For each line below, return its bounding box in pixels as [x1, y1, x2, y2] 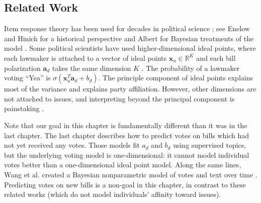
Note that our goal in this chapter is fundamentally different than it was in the [4, 120, 247, 130]
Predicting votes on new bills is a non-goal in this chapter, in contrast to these [4, 179, 246, 189]
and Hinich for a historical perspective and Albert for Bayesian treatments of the [4, 33, 254, 43]
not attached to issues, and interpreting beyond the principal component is [4, 93, 235, 104]
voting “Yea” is [4, 72, 51, 83]
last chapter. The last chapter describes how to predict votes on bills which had [4, 130, 249, 140]
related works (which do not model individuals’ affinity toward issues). [4, 189, 221, 199]
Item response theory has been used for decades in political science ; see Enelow [4, 23, 250, 34]
